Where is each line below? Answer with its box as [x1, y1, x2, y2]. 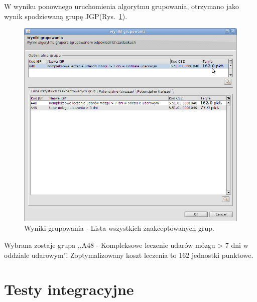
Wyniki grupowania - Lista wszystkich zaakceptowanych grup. [24, 223, 214, 233]
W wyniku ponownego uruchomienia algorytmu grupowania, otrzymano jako [4, 1, 239, 11]
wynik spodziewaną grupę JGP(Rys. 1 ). [4, 11, 127, 21]
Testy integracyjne [4, 279, 134, 299]
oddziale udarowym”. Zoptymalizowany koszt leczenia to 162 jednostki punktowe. [4, 249, 253, 260]
